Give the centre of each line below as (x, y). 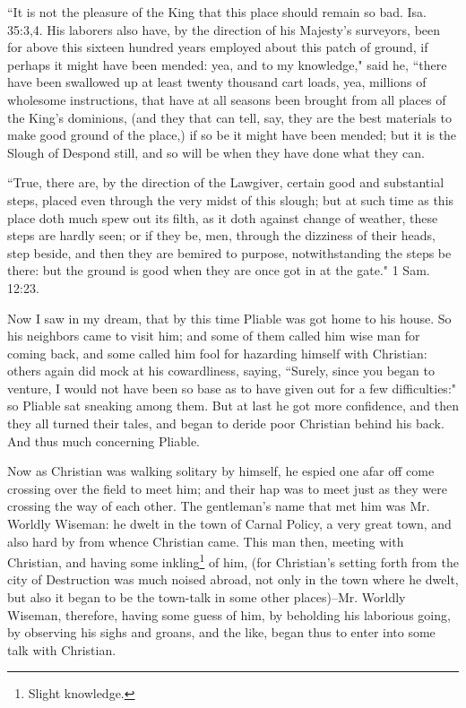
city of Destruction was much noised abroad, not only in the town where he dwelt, (233, 579)
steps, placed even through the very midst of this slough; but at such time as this (231, 199)
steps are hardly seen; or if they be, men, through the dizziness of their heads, (221, 235)
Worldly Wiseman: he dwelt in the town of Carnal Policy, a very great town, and (229, 524)
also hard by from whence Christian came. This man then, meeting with (206, 541)
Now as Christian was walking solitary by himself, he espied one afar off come (221, 471)
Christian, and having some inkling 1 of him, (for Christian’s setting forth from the (233, 561)
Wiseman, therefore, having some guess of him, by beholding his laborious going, (229, 614)
